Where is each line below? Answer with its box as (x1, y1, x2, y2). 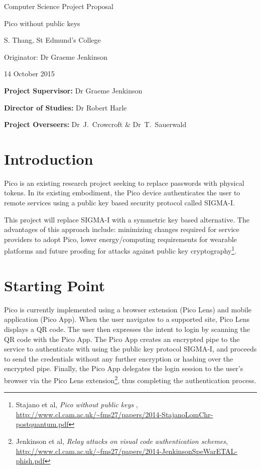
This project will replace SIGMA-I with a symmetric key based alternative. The (4, 214, 249, 224)
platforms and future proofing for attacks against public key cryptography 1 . (4, 244, 236, 256)
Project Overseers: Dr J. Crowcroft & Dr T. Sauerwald (4, 119, 187, 130)
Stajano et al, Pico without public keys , (16, 399, 138, 410)
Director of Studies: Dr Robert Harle (4, 102, 127, 112)
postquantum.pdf (16, 419, 69, 429)
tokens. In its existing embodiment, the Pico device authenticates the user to (4, 187, 240, 198)
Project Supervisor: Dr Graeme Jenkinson (4, 85, 143, 95)
